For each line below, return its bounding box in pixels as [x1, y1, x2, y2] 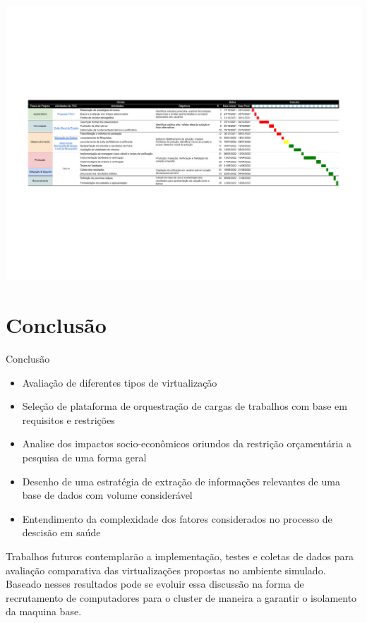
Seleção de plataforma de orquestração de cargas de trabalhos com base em [22, 399, 347, 413]
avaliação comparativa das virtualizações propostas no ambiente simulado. [6, 562, 326, 577]
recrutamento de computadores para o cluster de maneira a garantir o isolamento [6, 590, 357, 605]
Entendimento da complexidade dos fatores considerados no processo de [22, 511, 332, 526]
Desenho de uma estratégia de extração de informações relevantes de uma [22, 473, 340, 488]
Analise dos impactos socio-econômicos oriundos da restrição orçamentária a [22, 436, 351, 451]
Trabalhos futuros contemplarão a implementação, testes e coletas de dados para [6, 548, 354, 563]
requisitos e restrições [22, 412, 115, 427]
